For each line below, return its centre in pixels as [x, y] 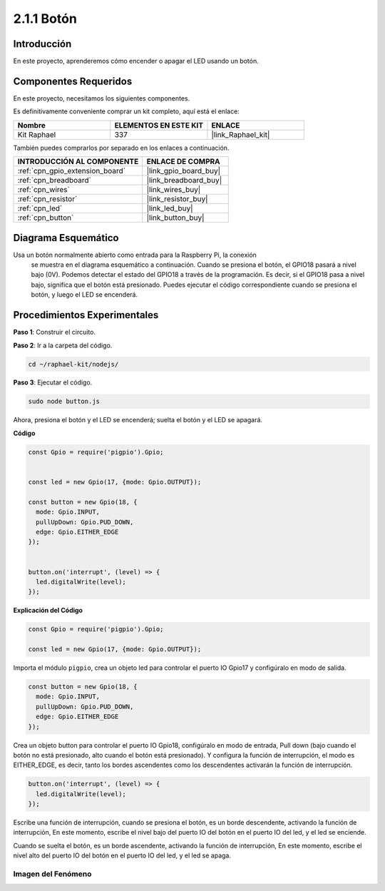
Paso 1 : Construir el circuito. [55, 332]
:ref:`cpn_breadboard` [55, 180]
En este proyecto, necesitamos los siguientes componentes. [102, 98]
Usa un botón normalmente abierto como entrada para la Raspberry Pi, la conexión [135, 255]
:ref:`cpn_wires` [44, 190]
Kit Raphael [37, 134]
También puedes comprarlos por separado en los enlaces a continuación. [121, 148]
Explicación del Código [48, 611]
